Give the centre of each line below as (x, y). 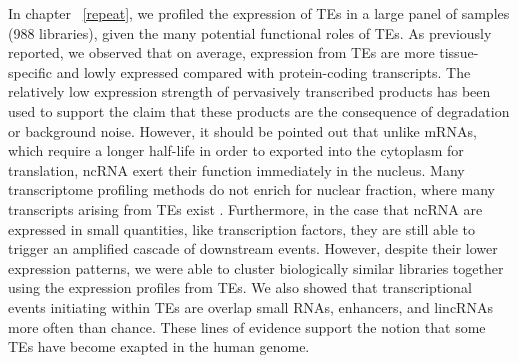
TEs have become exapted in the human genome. (159, 346)
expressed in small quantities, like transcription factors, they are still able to (242, 228)
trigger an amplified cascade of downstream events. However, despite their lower (253, 248)
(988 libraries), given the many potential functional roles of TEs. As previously (250, 32)
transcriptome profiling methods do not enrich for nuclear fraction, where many (252, 189)
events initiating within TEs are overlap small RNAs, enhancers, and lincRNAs (250, 306)
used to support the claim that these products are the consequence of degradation (259, 110)
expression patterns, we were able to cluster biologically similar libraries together (256, 267)
